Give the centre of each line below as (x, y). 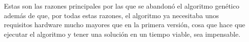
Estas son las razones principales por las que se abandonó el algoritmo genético (122, 6)
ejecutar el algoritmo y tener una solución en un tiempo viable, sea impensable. (122, 34)
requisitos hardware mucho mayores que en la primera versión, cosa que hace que (125, 25)
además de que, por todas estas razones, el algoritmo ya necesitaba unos (111, 15)
